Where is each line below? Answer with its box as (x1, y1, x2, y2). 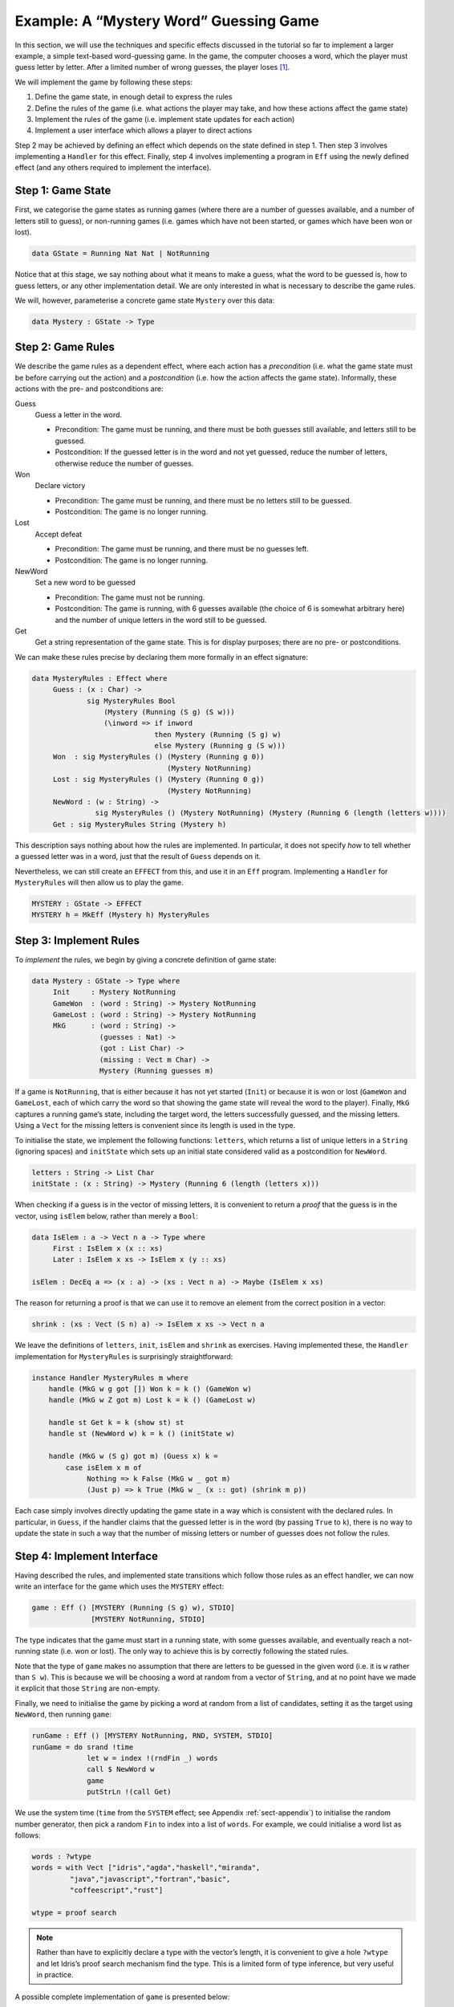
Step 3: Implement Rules (14, 934, 140, 947)
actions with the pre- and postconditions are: (14, 384, 164, 393)
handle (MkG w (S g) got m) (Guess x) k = (48, 1451, 218, 1461)
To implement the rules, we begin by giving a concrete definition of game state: (14, 955, 277, 964)
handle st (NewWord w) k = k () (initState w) (48, 1429, 236, 1439)
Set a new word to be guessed (34, 578, 136, 588)
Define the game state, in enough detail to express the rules (34, 92, 233, 102)
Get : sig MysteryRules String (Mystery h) (52, 820, 227, 828)
